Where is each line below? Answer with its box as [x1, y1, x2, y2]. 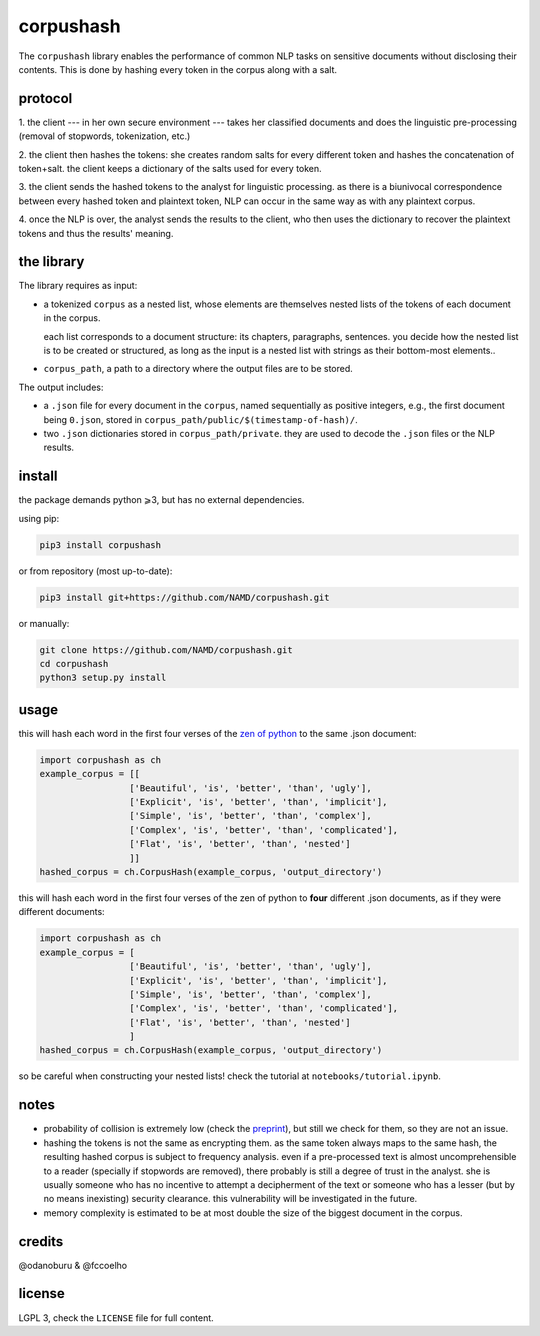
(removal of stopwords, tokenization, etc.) [18, 130, 191, 142]
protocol [18, 90, 73, 107]
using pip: [18, 512, 60, 524]
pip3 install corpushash [39, 539, 162, 550]
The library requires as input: [18, 280, 138, 292]
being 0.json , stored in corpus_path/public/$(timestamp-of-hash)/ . [43, 413, 359, 425]
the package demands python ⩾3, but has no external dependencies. [18, 494, 305, 506]
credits [18, 1233, 64, 1250]
